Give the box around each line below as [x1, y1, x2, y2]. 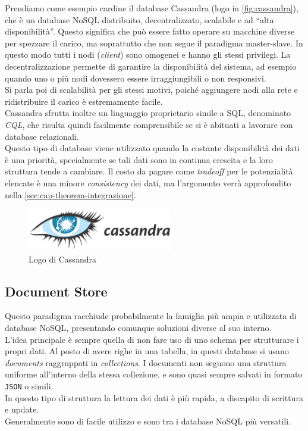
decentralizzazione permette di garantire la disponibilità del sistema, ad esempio [5, 60, 297, 72]
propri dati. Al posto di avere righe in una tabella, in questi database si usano [5, 345, 289, 357]
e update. [5, 403, 39, 416]
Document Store [5, 282, 108, 300]
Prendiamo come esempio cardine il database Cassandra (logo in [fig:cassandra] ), [5, 2, 298, 14]
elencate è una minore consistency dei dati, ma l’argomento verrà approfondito [5, 176, 291, 189]
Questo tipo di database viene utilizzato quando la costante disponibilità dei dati [5, 142, 300, 154]
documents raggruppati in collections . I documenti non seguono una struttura [5, 356, 287, 368]
